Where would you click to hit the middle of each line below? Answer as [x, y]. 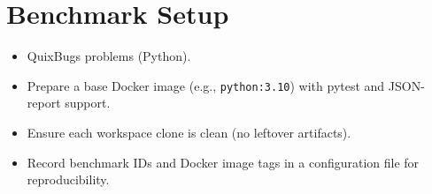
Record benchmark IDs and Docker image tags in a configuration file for [223, 162]
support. [88, 103]
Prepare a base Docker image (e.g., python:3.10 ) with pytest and [206, 85]
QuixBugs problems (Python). [109, 56]
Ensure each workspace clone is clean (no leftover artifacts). [189, 132]
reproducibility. [68, 179]
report [44, 103]
